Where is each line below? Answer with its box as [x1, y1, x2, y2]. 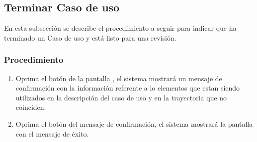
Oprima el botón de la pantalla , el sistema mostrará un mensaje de [15, 73, 222, 83]
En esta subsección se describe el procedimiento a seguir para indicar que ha [4, 23, 237, 33]
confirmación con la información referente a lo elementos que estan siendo [15, 83, 240, 93]
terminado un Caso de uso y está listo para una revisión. [4, 32, 176, 43]
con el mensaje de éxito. [15, 128, 89, 139]
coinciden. [15, 102, 46, 112]
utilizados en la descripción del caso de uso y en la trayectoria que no [15, 92, 227, 102]
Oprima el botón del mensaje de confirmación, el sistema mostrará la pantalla [15, 118, 253, 129]
